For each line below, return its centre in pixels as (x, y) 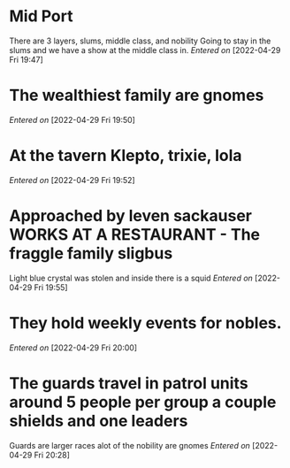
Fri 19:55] (51, 287)
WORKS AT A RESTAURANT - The (135, 234)
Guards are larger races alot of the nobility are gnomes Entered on (130, 445)
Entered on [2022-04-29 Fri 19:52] (72, 180)
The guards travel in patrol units (129, 383)
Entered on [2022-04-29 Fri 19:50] (72, 119)
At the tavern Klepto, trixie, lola (126, 156)
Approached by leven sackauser (131, 216)
